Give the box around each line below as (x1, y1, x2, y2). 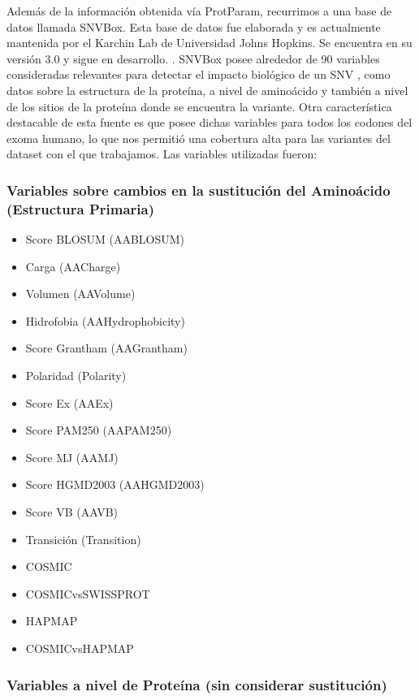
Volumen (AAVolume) (25, 285, 136, 302)
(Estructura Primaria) (6, 198, 154, 218)
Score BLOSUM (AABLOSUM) (25, 231, 185, 248)
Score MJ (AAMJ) (25, 448, 119, 465)
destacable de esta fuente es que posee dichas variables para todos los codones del (6, 114, 413, 131)
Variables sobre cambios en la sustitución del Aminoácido (6, 179, 391, 200)
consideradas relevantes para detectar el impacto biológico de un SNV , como (6, 66, 391, 83)
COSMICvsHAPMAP (25, 639, 134, 656)
